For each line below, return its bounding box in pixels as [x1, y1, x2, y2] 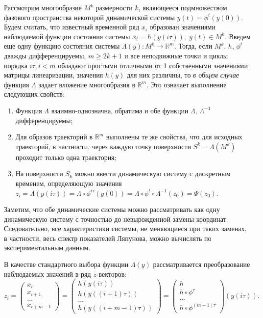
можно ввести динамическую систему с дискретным [74, 168, 231, 179]
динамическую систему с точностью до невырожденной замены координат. [4, 213, 228, 224]
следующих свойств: [4, 89, 65, 99]
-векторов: [96, 268, 127, 279]
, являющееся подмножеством [138, 2, 227, 12]
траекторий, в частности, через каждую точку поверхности [15, 141, 191, 151]
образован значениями [149, 22, 215, 32]
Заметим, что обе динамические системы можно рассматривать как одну [4, 204, 220, 214]
